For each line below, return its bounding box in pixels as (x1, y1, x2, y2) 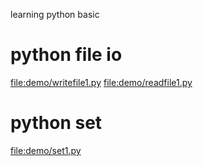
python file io (10, 44, 123, 66)
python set (10, 112, 103, 134)
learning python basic (10, 9, 100, 20)
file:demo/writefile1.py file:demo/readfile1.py (10, 76, 193, 88)
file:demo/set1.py (10, 144, 82, 156)
